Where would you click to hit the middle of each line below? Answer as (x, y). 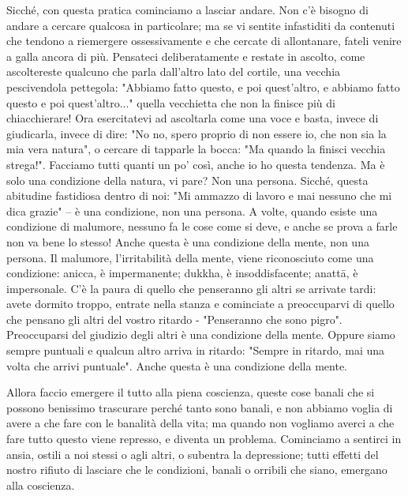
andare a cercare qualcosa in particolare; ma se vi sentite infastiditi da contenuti (201, 25)
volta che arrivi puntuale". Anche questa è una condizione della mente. (177, 365)
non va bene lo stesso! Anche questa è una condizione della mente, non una (188, 241)
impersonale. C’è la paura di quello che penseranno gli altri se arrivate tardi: (191, 288)
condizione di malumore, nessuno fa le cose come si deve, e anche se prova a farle (202, 226)
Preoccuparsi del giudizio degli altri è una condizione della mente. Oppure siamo (201, 334)
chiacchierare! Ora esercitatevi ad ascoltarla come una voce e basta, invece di (193, 118)
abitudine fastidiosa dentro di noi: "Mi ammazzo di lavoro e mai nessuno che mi (199, 195)
